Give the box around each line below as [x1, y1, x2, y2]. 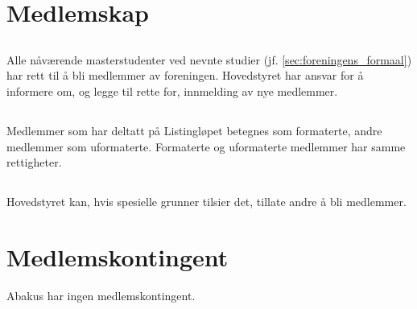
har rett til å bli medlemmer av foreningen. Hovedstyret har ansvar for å [6, 67, 364, 84]
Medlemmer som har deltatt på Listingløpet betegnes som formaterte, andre [6, 122, 382, 138]
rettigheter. [6, 154, 62, 171]
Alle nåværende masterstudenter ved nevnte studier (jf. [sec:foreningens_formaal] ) [6, 51, 412, 68]
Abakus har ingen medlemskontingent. [6, 286, 196, 303]
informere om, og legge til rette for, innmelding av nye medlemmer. [6, 82, 338, 99]
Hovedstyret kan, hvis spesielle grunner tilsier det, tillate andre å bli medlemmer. [6, 193, 407, 210]
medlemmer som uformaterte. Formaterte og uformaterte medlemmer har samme [6, 138, 406, 154]
